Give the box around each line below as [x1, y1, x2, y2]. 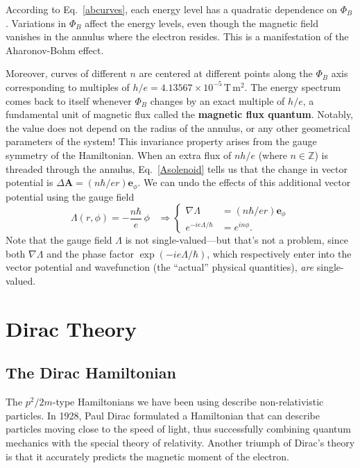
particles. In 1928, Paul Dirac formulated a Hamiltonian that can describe [6, 408, 320, 422]
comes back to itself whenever [6, 93, 132, 108]
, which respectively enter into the [207, 246, 352, 260]
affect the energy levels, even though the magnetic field [85, 15, 318, 30]
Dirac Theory [6, 314, 137, 342]
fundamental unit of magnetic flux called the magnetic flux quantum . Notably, [6, 107, 354, 122]
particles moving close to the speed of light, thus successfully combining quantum [6, 421, 351, 436]
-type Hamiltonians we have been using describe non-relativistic [52, 394, 324, 409]
